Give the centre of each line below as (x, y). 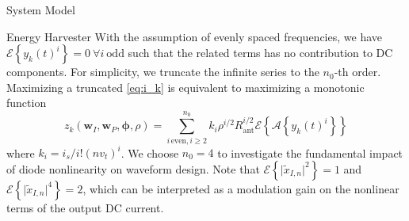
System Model (41, 10)
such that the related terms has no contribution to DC (260, 53)
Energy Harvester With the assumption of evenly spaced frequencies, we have (194, 36)
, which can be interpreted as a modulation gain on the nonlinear (241, 188)
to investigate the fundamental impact (310, 152)
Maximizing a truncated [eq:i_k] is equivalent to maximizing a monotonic (185, 87)
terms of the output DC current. (85, 207)
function (27, 103)
